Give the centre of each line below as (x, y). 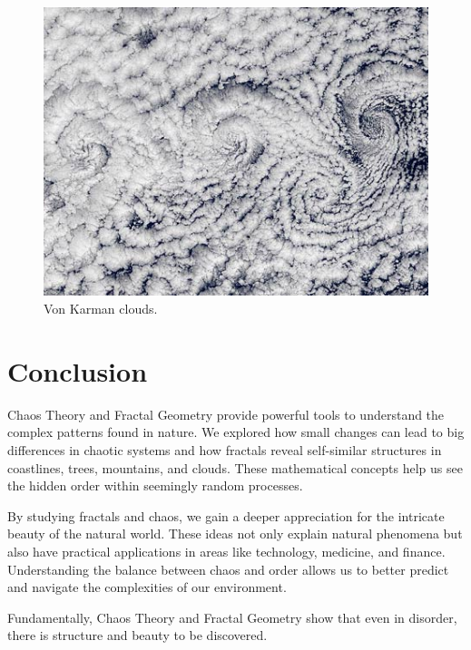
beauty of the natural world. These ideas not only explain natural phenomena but (235, 534)
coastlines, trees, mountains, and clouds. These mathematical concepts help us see (235, 467)
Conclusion (78, 370)
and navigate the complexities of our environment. (147, 587)
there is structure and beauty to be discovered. (137, 635)
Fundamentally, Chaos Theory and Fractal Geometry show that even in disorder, (232, 617)
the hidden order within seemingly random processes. (155, 485)
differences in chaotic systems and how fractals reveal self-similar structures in (225, 449)
